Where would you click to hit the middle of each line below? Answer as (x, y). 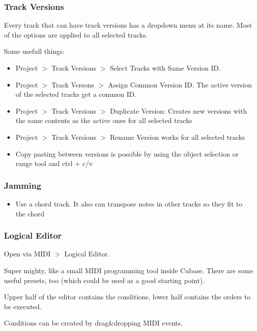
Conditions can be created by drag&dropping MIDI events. (93, 323)
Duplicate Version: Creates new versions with (178, 110)
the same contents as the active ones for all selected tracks (104, 120)
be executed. (23, 306)
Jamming (23, 185)
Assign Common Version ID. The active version (180, 84)
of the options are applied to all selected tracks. (76, 34)
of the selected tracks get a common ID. (76, 94)
